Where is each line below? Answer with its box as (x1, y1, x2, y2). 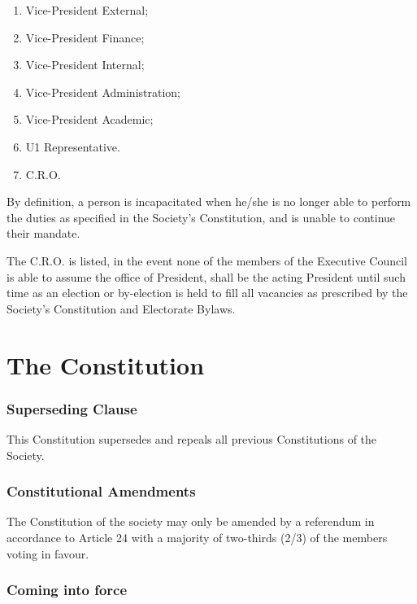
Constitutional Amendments (7, 481, 196, 501)
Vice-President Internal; (25, 56, 145, 73)
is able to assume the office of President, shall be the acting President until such (7, 268, 406, 285)
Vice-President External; (25, 2, 149, 18)
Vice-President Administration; (25, 83, 181, 100)
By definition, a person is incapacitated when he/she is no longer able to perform (7, 193, 411, 210)
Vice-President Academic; (25, 111, 154, 128)
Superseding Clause (7, 398, 137, 418)
